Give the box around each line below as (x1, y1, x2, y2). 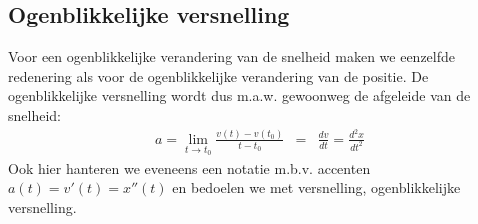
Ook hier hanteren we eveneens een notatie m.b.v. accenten (8, 157, 371, 178)
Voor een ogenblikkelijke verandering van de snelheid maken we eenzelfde (8, 46, 456, 67)
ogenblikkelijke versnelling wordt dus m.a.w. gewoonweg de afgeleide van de (8, 85, 471, 106)
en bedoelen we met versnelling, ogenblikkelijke (172, 177, 461, 198)
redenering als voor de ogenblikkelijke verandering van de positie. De (8, 65, 429, 86)
